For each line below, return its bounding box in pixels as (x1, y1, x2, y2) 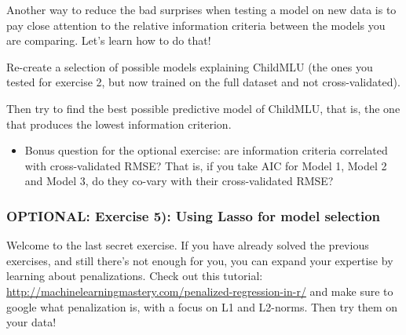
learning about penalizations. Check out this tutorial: (6, 268, 263, 284)
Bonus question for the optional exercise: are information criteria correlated (24, 142, 388, 158)
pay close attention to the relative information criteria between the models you (6, 16, 386, 33)
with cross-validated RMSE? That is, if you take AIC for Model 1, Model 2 (24, 157, 387, 173)
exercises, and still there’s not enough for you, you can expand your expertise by (6, 252, 393, 268)
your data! (6, 314, 57, 330)
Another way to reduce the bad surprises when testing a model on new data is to (6, 2, 397, 17)
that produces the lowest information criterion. (6, 115, 232, 132)
